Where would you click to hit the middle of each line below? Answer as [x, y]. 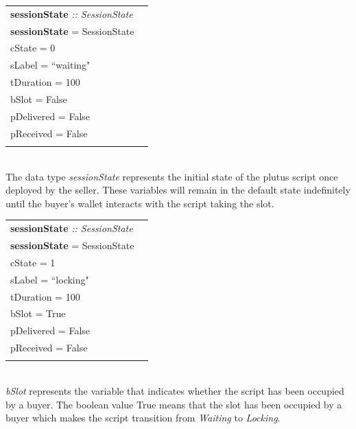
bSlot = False [39, 98]
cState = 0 [33, 48]
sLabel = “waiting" [50, 65]
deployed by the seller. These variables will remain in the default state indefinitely [178, 190]
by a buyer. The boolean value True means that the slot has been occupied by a [174, 404]
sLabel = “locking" [50, 279]
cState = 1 [33, 262]
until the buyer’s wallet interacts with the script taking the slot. [140, 203]
